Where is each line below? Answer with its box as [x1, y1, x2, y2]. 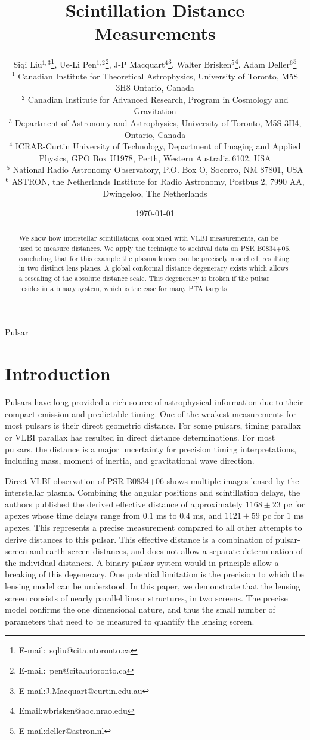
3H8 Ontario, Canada [116, 81, 194, 94]
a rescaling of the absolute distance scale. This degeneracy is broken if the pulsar [18, 273, 270, 283]
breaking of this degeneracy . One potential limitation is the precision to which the [5, 568, 304, 580]
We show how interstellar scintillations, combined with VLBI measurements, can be [18, 233, 278, 243]
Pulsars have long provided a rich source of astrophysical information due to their [5, 396, 303, 408]
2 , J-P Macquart [105, 56, 165, 70]
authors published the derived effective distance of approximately [5, 497, 243, 510]
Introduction [5, 361, 111, 386]
